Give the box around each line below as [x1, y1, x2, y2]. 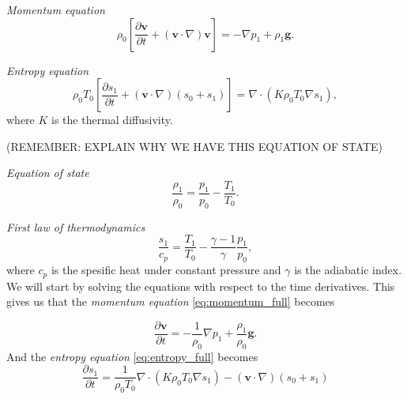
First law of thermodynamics [6, 218, 145, 235]
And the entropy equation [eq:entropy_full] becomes [6, 348, 258, 364]
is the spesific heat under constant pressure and [51, 262, 281, 278]
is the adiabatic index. [294, 262, 402, 278]
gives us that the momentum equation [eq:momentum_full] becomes [6, 293, 335, 310]
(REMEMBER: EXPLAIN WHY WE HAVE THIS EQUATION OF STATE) [6, 137, 383, 154]
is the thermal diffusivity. [51, 111, 173, 128]
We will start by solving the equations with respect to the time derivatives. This [6, 277, 395, 294]
